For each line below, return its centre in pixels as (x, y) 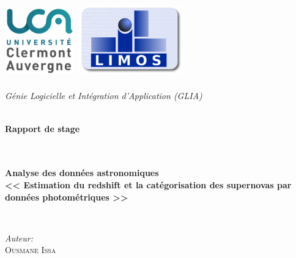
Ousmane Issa (31, 250)
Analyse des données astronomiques (82, 173)
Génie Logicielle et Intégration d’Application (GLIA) (104, 96)
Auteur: (19, 238)
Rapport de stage (43, 128)
